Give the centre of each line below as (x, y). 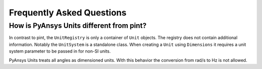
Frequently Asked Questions (68, 13)
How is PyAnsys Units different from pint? (78, 26)
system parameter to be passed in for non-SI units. (60, 51)
